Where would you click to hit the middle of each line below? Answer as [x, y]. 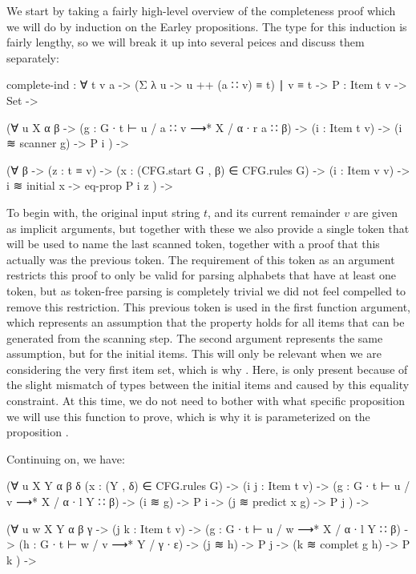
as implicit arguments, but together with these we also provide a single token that [208, 228]
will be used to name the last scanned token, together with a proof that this [193, 244]
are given [375, 212]
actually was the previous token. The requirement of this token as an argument [201, 259]
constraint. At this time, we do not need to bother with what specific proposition [206, 401]
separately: [33, 57]
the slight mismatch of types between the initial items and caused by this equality [208, 385]
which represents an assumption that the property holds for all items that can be [206, 322]
